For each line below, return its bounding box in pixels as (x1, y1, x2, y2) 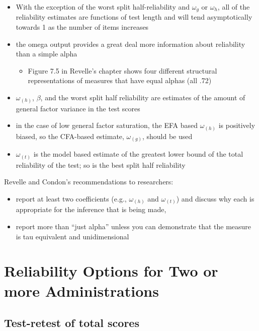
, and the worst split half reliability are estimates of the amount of (40, 92, 245, 103)
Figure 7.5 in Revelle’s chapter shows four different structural (28, 65, 217, 76)
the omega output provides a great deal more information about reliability (16, 38, 245, 49)
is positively (218, 120, 255, 130)
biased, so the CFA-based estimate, (16, 130, 124, 141)
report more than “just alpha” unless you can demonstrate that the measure (16, 221, 251, 231)
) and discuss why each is (176, 193, 254, 204)
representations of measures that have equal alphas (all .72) (28, 75, 212, 86)
